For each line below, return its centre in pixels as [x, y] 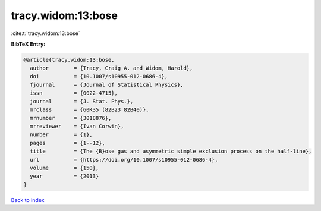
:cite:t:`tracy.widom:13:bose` [45, 33]
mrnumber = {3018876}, [71, 118]
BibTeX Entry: [28, 44]
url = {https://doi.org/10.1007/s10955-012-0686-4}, [124, 160]
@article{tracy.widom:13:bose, [69, 60]
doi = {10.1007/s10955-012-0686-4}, [99, 76]
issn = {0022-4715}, [74, 93]
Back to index [28, 200]
